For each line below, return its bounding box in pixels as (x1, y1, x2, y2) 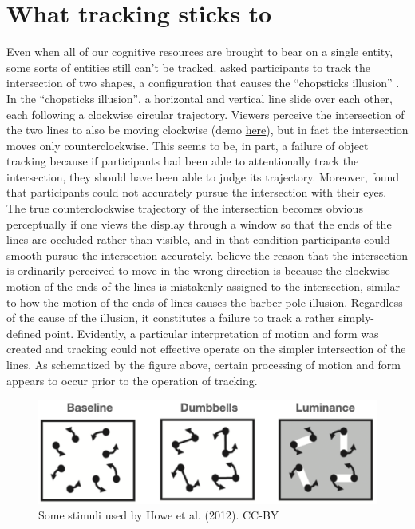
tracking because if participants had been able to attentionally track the (6, 153, 359, 169)
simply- (338, 309, 374, 326)
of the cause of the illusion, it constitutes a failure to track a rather (6, 309, 335, 326)
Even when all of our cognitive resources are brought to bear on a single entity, (6, 43, 393, 60)
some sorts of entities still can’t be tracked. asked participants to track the (6, 58, 371, 75)
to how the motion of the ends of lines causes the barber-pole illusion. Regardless (6, 293, 403, 310)
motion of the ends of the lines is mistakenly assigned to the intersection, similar (6, 278, 400, 295)
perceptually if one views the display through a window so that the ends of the (6, 215, 392, 232)
